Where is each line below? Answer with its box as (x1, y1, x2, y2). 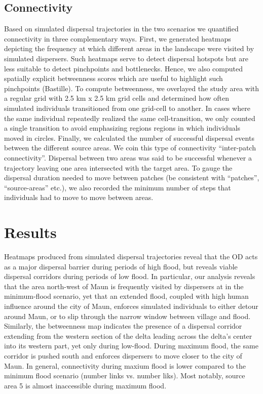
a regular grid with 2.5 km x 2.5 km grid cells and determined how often (4, 93, 229, 103)
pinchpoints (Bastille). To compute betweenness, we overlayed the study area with (4, 83, 259, 93)
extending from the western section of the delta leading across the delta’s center (4, 330, 252, 341)
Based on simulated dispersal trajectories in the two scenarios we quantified (4, 23, 239, 34)
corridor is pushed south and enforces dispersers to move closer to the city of (4, 350, 242, 361)
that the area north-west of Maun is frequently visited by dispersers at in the (4, 281, 244, 291)
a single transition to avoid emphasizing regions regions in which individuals (4, 123, 241, 133)
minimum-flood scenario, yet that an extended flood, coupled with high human (4, 291, 249, 301)
